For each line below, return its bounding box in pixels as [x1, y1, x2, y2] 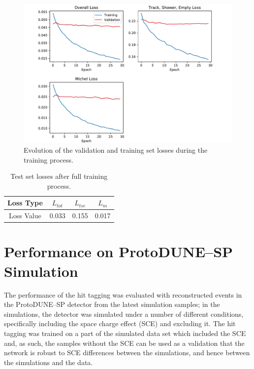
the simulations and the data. [4, 357, 93, 367]
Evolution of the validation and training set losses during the [24, 144, 208, 155]
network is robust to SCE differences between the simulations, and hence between [4, 347, 250, 358]
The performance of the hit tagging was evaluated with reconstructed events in [4, 289, 242, 300]
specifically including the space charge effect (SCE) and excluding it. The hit [4, 318, 236, 329]
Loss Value [9, 210, 41, 221]
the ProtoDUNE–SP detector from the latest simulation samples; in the [4, 299, 220, 309]
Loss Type [7, 198, 43, 208]
